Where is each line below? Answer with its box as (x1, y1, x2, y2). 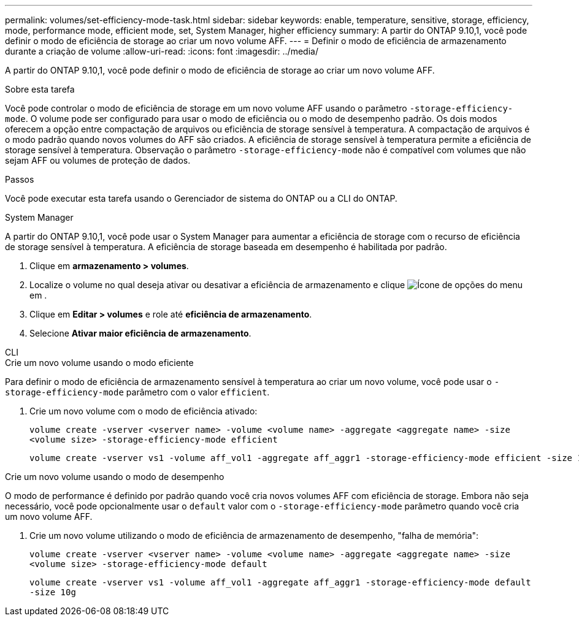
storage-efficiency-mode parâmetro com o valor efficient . (5, 387, 270, 397)
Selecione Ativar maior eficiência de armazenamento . (29, 328, 251, 338)
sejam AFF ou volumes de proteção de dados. (5, 155, 191, 166)
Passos (5, 174, 34, 185)
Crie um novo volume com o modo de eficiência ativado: (29, 406, 258, 416)
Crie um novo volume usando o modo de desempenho (5, 471, 224, 482)
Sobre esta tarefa (5, 84, 75, 94)
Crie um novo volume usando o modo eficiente (5, 357, 194, 368)
